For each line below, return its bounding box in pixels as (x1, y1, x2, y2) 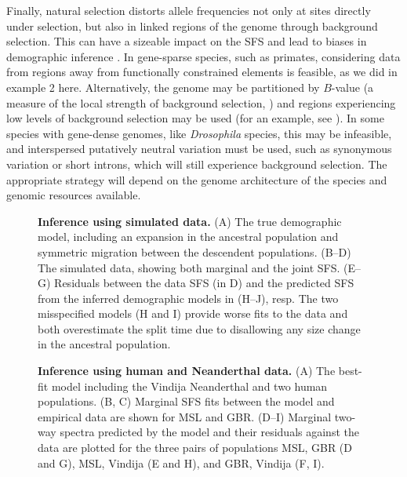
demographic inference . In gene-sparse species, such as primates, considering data (6, 48, 401, 64)
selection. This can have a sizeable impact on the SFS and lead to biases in (6, 33, 367, 49)
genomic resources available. (6, 187, 141, 203)
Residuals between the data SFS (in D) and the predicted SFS (54, 275, 354, 291)
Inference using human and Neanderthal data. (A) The (38, 362, 336, 379)
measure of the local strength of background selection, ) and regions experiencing (6, 94, 396, 111)
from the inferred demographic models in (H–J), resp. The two (38, 289, 339, 306)
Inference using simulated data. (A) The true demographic (38, 213, 342, 229)
